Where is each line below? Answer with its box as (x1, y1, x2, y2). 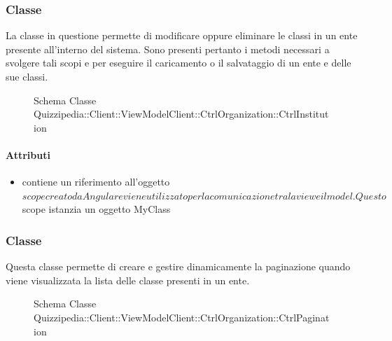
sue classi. (6, 69, 48, 83)
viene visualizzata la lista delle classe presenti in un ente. (6, 272, 250, 287)
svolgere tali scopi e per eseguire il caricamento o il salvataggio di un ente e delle (6, 55, 351, 70)
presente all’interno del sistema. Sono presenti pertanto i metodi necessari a (6, 41, 330, 56)
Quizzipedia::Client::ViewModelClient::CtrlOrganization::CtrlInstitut (34, 106, 329, 121)
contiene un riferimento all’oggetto (22, 174, 170, 189)
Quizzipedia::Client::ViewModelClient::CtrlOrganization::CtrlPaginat (34, 309, 330, 324)
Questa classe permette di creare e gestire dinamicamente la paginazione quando (6, 259, 351, 274)
